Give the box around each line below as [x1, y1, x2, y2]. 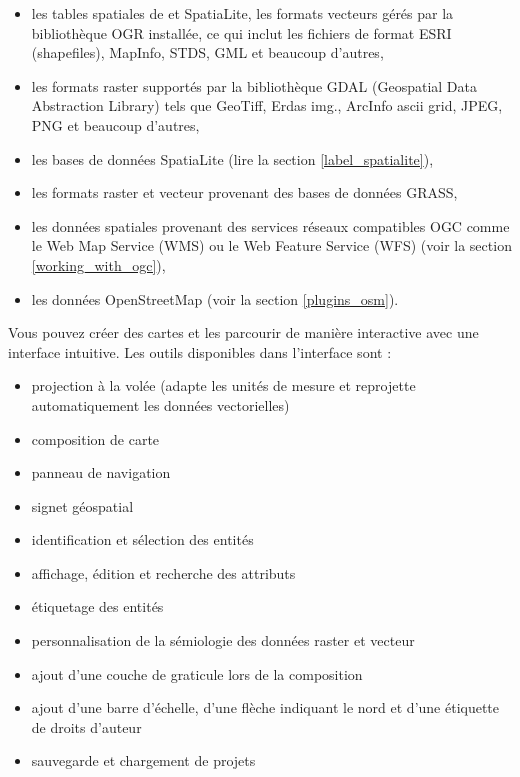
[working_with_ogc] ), [31, 254, 166, 275]
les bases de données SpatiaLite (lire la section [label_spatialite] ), [31, 148, 434, 169]
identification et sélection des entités [31, 529, 254, 550]
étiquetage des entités [31, 596, 164, 617]
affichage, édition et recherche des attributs [31, 562, 296, 583]
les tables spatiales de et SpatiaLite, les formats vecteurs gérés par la [31, 3, 454, 23]
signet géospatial [31, 495, 134, 516]
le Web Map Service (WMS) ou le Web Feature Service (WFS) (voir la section [31, 235, 512, 256]
